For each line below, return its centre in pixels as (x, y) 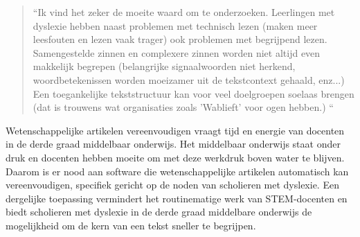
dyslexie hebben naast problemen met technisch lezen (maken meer (175, 25)
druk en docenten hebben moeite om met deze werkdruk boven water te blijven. (175, 157)
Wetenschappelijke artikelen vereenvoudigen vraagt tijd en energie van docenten (175, 130)
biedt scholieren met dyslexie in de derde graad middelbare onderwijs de (159, 212)
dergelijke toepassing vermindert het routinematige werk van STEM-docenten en (177, 198)
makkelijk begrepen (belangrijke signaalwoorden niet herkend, (164, 66)
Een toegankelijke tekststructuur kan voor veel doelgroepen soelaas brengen (193, 93)
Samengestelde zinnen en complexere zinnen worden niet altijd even (177, 52)
